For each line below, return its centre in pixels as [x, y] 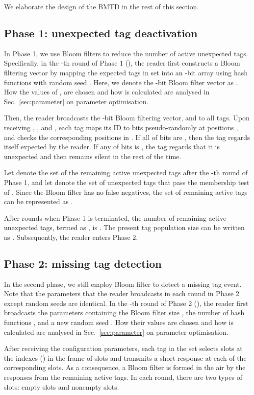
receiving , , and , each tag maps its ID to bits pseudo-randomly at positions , [121, 127]
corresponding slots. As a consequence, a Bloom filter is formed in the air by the [125, 367]
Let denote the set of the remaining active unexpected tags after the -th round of [126, 173]
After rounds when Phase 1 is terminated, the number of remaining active [115, 218]
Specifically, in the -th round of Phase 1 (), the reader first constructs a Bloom [122, 63]
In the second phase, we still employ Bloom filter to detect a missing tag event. [123, 284]
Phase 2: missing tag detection [83, 263]
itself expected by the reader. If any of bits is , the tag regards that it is [112, 147]
